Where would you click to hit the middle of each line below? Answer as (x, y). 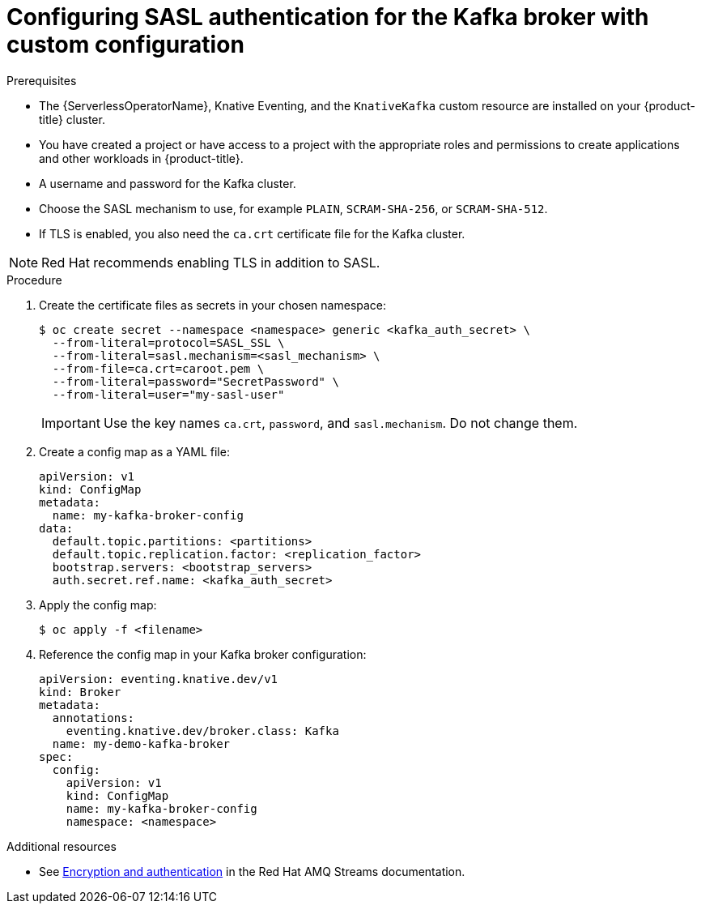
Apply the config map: (98, 605)
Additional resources (62, 846)
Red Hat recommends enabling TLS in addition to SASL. (211, 262)
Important (71, 423)
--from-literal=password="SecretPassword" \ (195, 381)
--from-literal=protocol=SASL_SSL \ (168, 342)
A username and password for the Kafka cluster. (168, 183)
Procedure (34, 280)
